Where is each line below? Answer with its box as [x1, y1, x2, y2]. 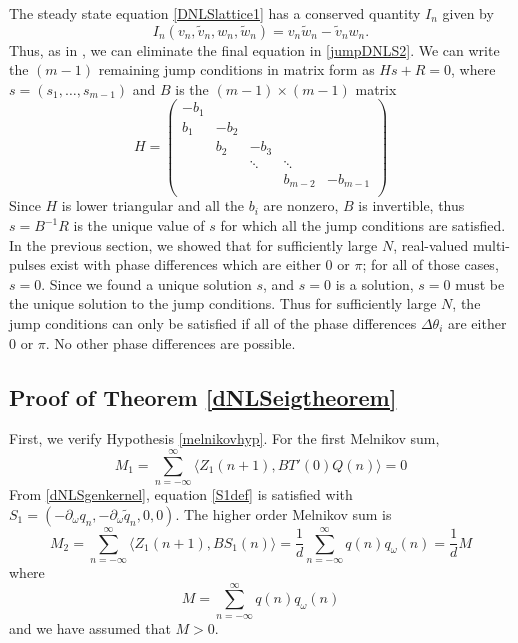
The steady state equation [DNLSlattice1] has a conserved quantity [9, 3, 421, 23]
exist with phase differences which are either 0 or [50, 254, 350, 275]
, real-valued [393, 234, 469, 255]
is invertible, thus [358, 195, 465, 216]
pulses [9, 254, 46, 275]
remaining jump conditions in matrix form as [98, 59, 375, 80]
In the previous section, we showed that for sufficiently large [9, 234, 378, 255]
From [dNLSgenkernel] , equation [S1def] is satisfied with [9, 484, 353, 505]
